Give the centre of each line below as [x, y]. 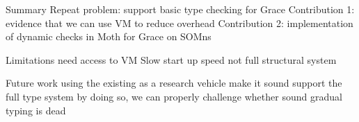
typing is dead [36, 110]
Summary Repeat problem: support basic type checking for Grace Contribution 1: [180, 9]
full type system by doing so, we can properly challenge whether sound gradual [174, 96]
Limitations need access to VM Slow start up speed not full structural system [171, 59]
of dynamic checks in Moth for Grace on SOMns [109, 36]
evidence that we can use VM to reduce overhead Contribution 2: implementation [179, 23]
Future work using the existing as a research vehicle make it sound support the [174, 83]
